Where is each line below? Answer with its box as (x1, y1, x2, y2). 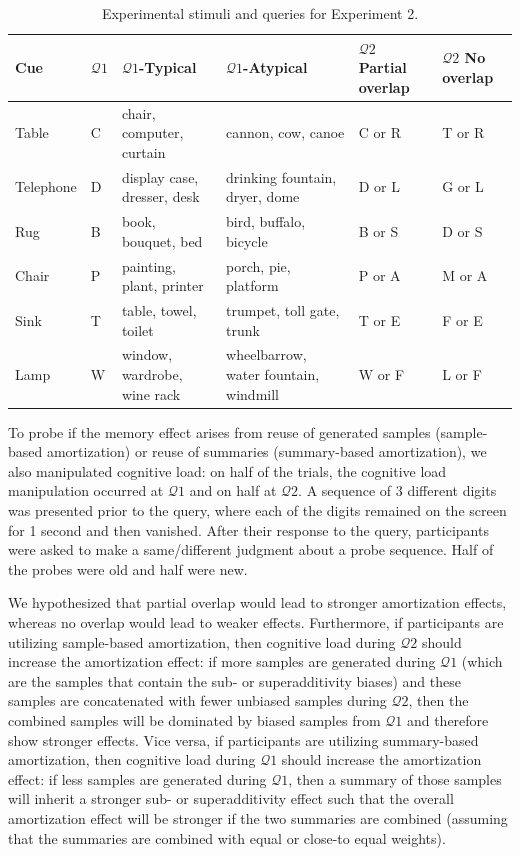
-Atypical (243, 57, 308, 78)
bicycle (226, 230, 268, 251)
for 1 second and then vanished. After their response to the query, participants (8, 519, 489, 540)
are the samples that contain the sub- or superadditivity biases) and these (8, 670, 461, 691)
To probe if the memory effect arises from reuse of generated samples (8, 421, 431, 442)
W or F (358, 364, 405, 384)
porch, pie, (226, 255, 291, 276)
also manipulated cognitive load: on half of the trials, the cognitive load (8, 460, 447, 481)
